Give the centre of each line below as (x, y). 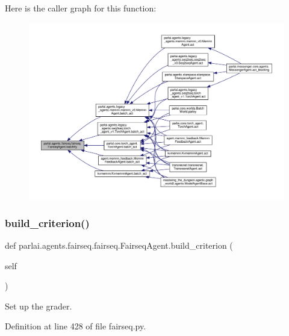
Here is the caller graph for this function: (81, 8)
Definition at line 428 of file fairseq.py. (76, 326)
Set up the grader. (39, 306)
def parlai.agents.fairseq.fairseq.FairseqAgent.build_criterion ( (119, 245)
